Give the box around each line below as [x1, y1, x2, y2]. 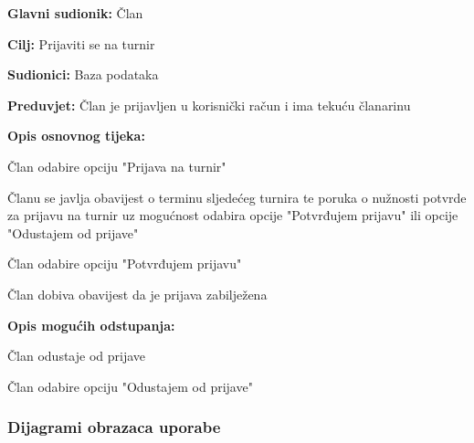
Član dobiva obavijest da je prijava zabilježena [7, 284, 268, 303]
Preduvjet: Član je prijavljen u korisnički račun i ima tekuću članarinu [7, 95, 411, 114]
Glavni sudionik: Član [7, 4, 143, 22]
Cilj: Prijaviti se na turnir [7, 34, 155, 53]
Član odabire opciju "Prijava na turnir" [7, 156, 226, 175]
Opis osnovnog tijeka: [7, 126, 145, 145]
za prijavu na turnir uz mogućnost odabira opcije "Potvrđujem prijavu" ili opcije [7, 206, 458, 225]
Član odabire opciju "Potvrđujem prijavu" [7, 254, 242, 273]
